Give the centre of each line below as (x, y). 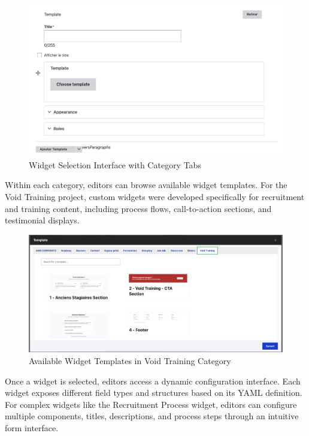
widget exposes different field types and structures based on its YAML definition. (154, 393)
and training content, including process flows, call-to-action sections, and (138, 208)
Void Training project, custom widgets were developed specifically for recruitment (155, 197)
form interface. (32, 427)
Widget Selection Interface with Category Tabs (115, 164)
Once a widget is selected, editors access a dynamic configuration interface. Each (153, 381)
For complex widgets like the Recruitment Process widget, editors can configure (151, 404)
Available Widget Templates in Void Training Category (130, 360)
